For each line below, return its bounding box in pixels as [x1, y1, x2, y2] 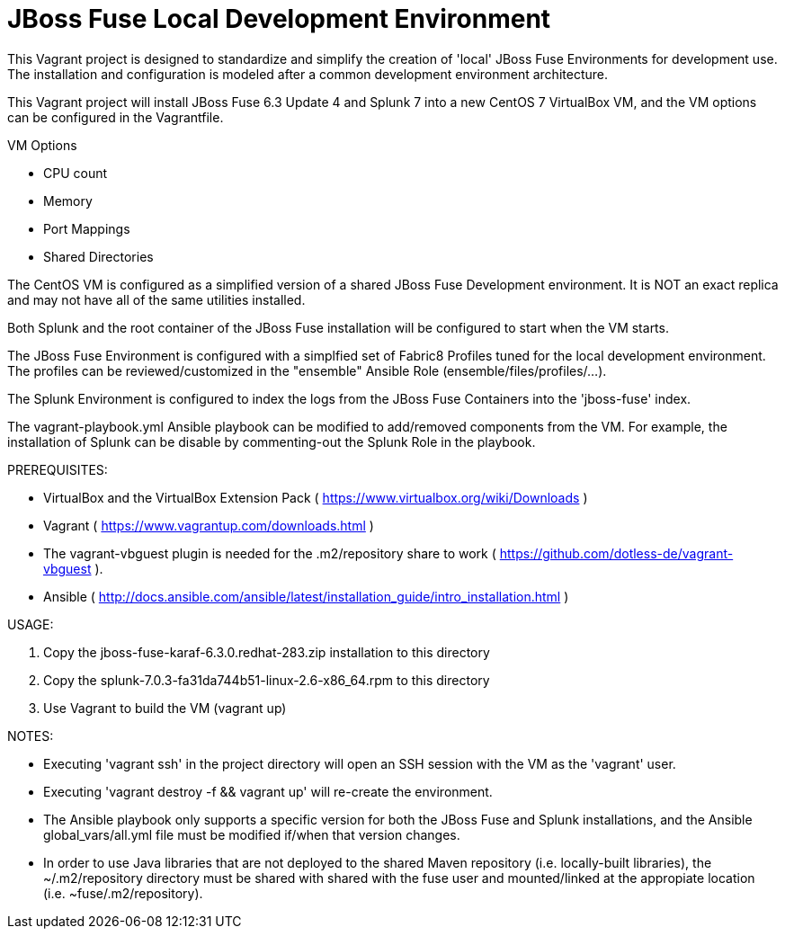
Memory [43, 192, 93, 209]
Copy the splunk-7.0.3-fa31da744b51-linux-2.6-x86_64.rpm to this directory [43, 672, 490, 688]
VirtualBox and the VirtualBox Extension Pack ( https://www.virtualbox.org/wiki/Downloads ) [43, 489, 588, 505]
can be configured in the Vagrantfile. [7, 109, 224, 125]
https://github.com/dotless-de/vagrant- [499, 545, 734, 561]
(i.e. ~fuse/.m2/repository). [43, 885, 203, 901]
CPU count [43, 165, 108, 181]
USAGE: [7, 616, 54, 632]
